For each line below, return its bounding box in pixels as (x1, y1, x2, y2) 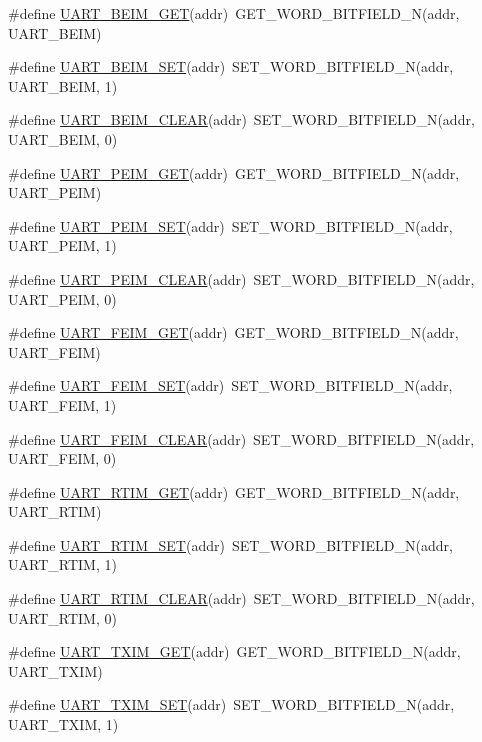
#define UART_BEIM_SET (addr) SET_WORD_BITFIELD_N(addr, (8, 56, 454, 77)
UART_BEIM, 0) (8, 128, 118, 149)
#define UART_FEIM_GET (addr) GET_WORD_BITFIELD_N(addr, (8, 322, 459, 343)
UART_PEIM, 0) (8, 288, 117, 309)
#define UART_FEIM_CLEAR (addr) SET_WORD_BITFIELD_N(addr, (8, 428, 475, 449)
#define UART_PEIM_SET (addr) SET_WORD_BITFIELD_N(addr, (8, 215, 453, 236)
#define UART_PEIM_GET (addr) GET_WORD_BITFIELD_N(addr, (8, 162, 460, 183)
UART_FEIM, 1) (8, 394, 117, 415)
